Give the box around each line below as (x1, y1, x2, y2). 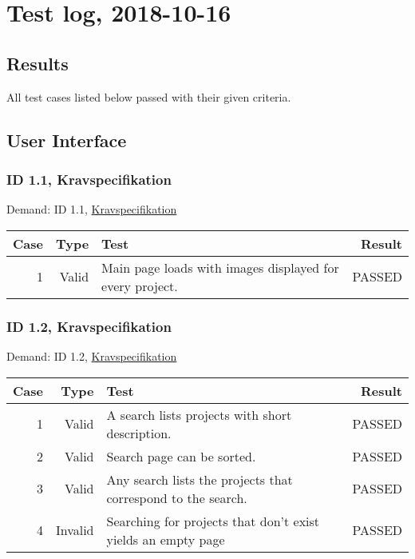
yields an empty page (106, 529, 225, 549)
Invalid (55, 521, 94, 540)
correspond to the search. (106, 488, 247, 507)
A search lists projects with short (106, 405, 292, 424)
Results (6, 50, 69, 75)
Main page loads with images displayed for (101, 258, 339, 277)
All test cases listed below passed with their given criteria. (6, 88, 291, 105)
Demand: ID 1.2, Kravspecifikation (6, 347, 177, 364)
